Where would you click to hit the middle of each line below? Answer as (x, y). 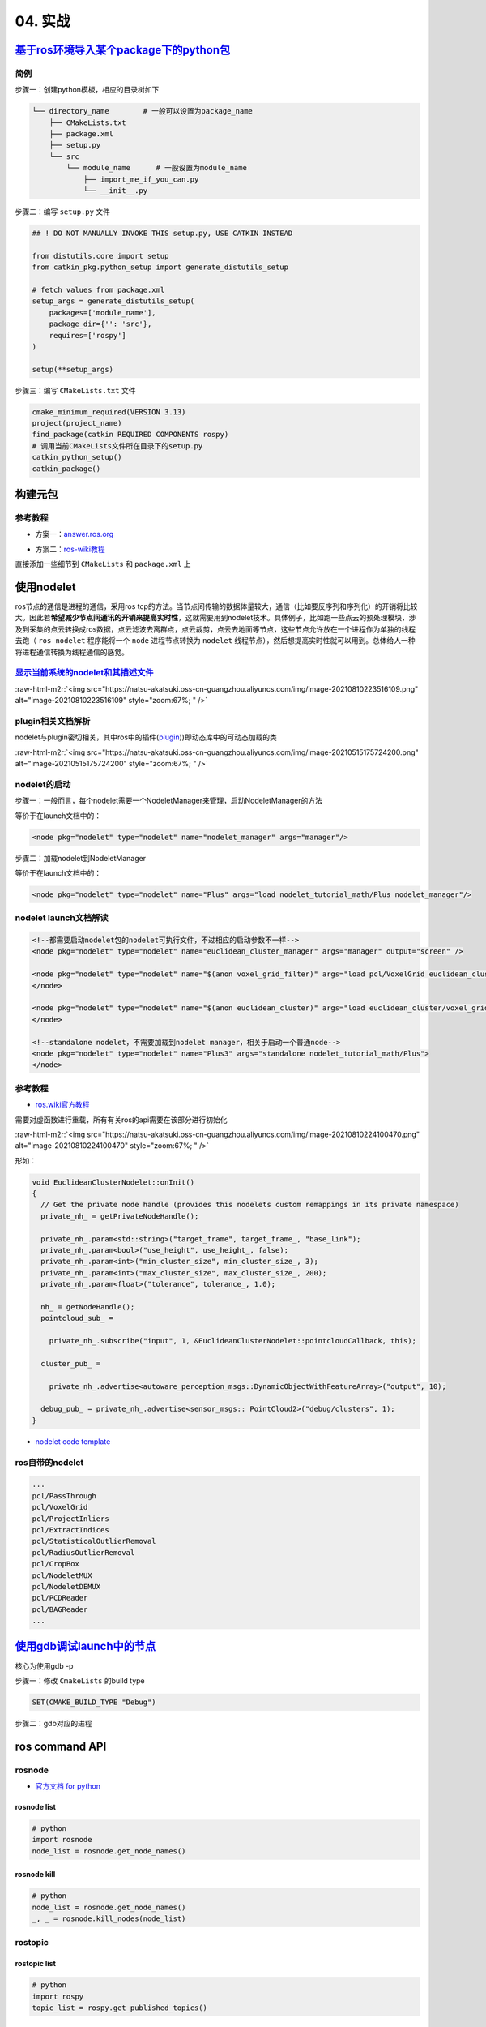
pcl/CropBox (56, 1564)
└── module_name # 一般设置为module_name (156, 168)
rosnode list (36, 1807)
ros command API (61, 1746)
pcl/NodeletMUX (62, 1575)
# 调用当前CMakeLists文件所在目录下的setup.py (117, 446)
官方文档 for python (68, 1786)
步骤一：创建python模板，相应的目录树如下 (87, 90)
